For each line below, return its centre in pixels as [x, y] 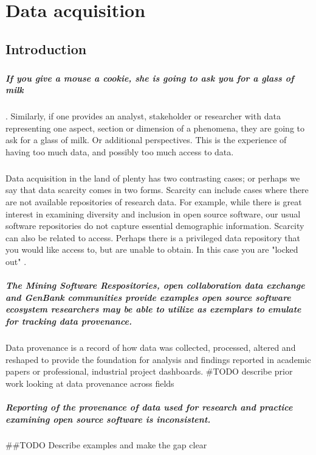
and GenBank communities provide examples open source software [148, 297]
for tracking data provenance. [69, 321]
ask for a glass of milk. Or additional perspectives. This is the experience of [146, 140]
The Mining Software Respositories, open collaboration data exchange [155, 285]
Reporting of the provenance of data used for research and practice [149, 407]
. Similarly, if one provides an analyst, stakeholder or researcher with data [143, 116]
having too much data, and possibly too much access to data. [120, 151]
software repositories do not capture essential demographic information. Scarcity [155, 226]
